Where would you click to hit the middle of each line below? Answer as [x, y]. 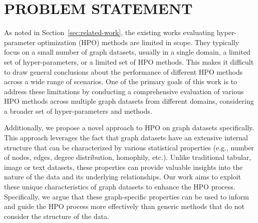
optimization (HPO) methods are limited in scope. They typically [138, 42]
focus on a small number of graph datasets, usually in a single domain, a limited [127, 52]
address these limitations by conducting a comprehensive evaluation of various [124, 91]
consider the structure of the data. [57, 216]
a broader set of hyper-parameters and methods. [78, 110]
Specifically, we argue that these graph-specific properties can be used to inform [126, 196]
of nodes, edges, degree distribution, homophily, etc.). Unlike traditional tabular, [128, 157]
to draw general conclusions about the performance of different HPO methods [123, 71]
